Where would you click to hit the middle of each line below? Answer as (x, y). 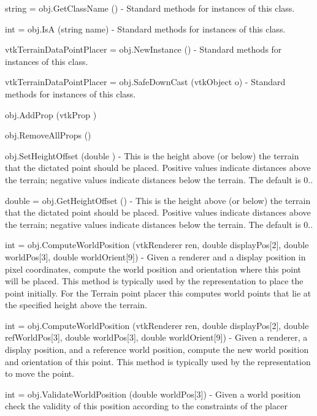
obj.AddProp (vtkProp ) (51, 114)
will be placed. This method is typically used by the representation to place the (154, 281)
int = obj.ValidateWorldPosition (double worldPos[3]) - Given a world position (153, 394)
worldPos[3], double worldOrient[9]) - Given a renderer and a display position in (155, 256)
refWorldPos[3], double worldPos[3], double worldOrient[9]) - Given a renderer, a (156, 337)
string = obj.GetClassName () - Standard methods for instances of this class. (150, 8)
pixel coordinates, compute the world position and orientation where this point (153, 269)
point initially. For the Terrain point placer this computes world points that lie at (158, 293)
